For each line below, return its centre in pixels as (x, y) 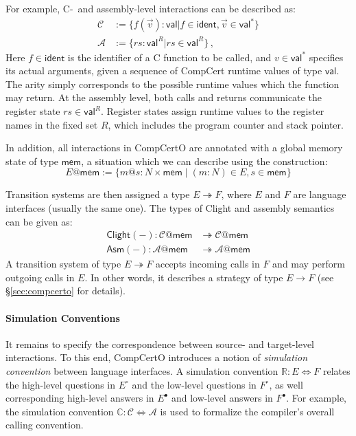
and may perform (309, 264)
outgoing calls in (40, 277)
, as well (286, 384)
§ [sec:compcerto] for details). (66, 291)
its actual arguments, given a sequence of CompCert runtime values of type (164, 70)
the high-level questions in (60, 384)
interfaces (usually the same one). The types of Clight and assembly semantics (170, 208)
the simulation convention (60, 411)
